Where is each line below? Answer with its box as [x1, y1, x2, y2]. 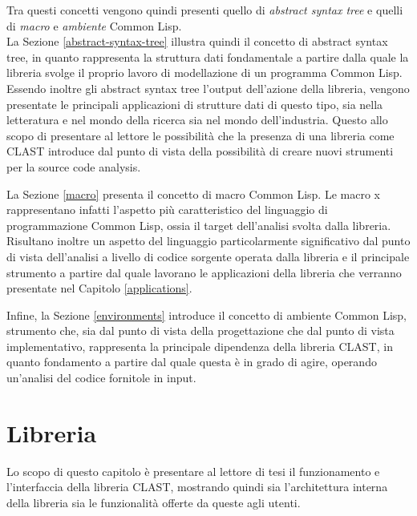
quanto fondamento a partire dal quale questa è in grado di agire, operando [6, 353, 377, 370]
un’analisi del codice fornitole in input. [6, 369, 196, 386]
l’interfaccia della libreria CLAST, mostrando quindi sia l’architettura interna [6, 478, 388, 495]
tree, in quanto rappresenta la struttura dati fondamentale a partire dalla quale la [6, 48, 409, 65]
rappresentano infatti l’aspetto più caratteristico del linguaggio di [6, 201, 328, 218]
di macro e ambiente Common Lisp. [6, 17, 182, 34]
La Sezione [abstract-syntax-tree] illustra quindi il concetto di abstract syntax [6, 33, 388, 50]
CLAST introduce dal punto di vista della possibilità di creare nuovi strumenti [6, 143, 394, 159]
